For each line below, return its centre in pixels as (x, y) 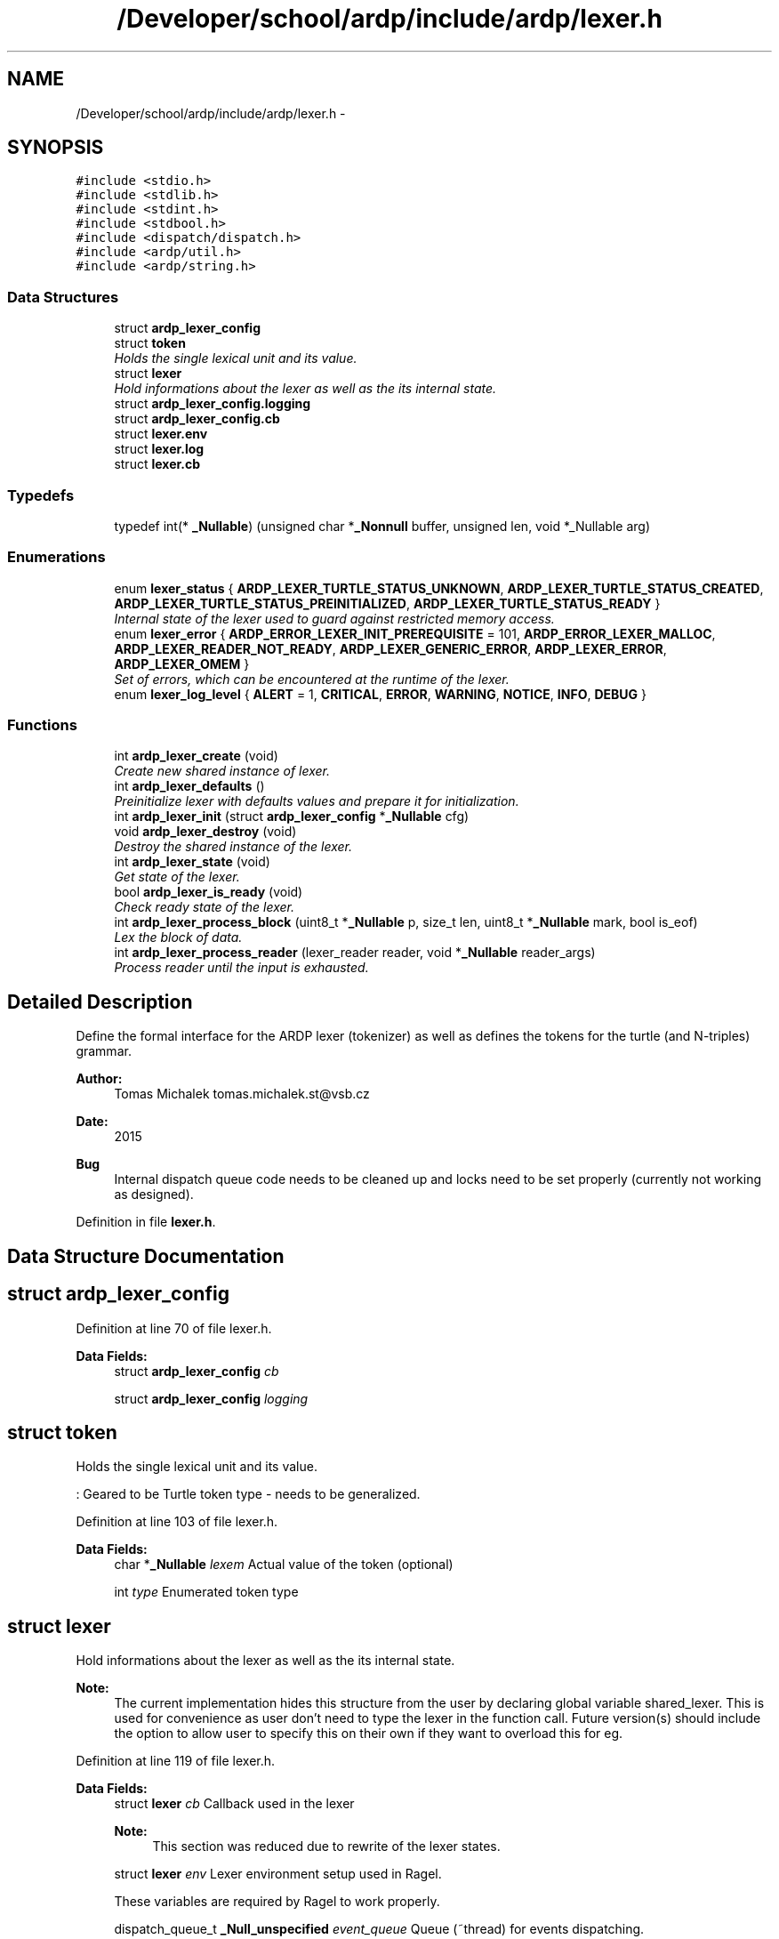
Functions (42, 725)
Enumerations (56, 557)
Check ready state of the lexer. (205, 907)
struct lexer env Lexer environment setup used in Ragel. (278, 1874)
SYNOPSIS (56, 148)
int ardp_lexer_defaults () (189, 786)
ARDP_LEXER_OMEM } (182, 664)
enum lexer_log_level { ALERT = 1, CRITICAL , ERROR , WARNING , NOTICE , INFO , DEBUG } (380, 694)
